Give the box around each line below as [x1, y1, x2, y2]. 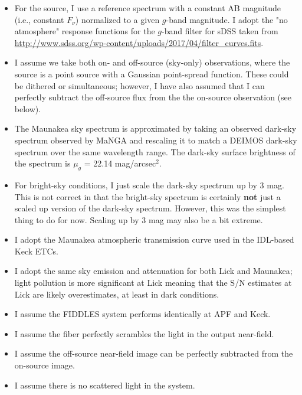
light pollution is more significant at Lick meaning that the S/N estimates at [14, 276, 292, 289]
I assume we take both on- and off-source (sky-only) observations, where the [14, 56, 290, 68]
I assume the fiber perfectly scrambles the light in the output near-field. [14, 327, 274, 339]
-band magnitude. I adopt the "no [166, 13, 288, 25]
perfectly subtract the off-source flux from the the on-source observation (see [14, 91, 291, 103]
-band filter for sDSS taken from [161, 25, 278, 37]
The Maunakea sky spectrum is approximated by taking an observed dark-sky [14, 122, 297, 135]
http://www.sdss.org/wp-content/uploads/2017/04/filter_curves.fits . [14, 36, 264, 48]
